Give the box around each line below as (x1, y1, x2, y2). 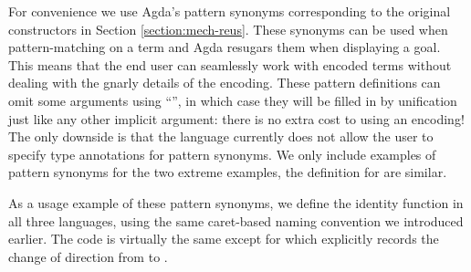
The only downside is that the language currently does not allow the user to (8, 127, 434, 146)
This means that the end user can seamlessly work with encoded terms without (8, 55, 452, 74)
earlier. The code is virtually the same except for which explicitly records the (8, 229, 439, 248)
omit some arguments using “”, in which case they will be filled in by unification (8, 90, 457, 110)
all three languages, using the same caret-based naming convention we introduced (8, 211, 464, 230)
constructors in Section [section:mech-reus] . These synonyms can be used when (8, 19, 448, 38)
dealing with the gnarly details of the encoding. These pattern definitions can (8, 73, 441, 92)
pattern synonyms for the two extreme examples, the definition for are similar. (8, 162, 447, 182)
